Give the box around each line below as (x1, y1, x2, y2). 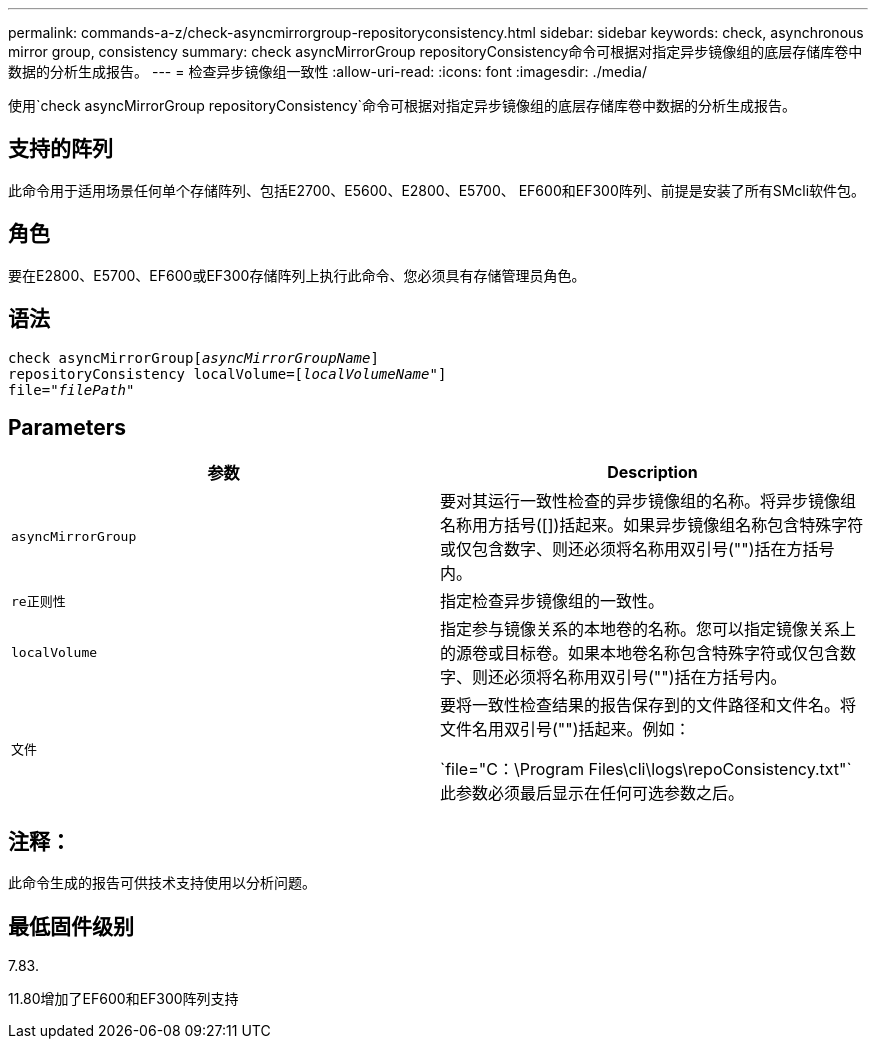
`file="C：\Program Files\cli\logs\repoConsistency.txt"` (440, 759, 852, 780)
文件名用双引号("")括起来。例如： (440, 719, 691, 740)
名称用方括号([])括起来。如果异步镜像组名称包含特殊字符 (440, 515, 864, 536)
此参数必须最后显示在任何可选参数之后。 (440, 783, 745, 804)
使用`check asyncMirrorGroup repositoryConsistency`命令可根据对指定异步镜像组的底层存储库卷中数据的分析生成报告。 (8, 97, 797, 114)
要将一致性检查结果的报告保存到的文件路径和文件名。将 (440, 695, 857, 716)
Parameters (8, 414, 126, 440)
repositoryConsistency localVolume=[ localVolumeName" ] (8, 365, 447, 382)
